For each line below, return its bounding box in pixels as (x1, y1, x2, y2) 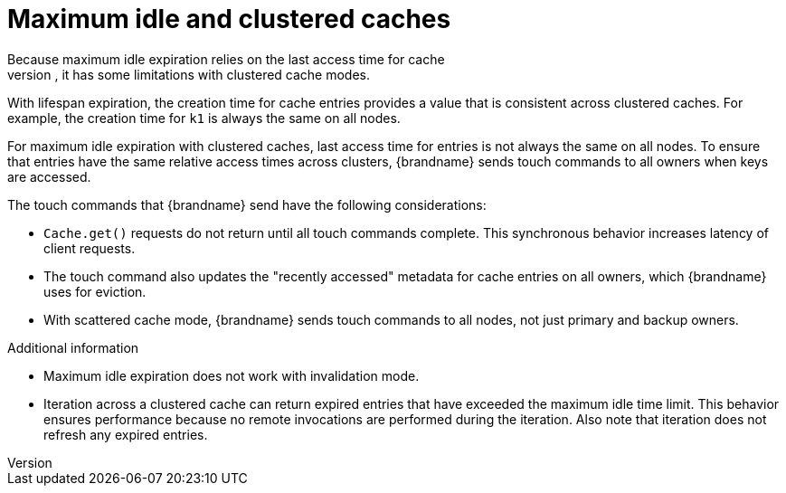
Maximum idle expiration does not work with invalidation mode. (43, 367, 420, 384)
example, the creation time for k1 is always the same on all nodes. (7, 109, 401, 126)
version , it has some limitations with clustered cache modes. (7, 66, 371, 82)
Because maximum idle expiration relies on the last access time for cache (7, 51, 445, 67)
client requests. (43, 240, 136, 256)
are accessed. (7, 168, 91, 185)
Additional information (7, 339, 139, 356)
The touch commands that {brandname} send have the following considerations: (7, 196, 487, 213)
